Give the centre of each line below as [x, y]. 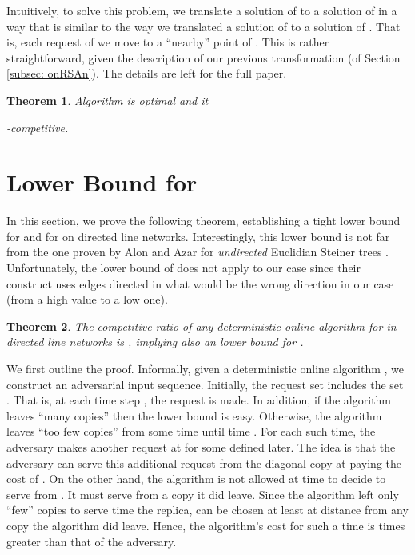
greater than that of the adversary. [92, 541]
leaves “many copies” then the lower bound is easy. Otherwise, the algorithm [194, 415]
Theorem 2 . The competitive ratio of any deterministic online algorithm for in [202, 326]
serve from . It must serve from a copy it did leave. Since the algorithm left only [203, 494]
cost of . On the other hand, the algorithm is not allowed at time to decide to [196, 479]
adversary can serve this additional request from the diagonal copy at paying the [204, 462]
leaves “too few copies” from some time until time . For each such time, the [191, 431]
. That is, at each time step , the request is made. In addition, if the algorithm [199, 400]
